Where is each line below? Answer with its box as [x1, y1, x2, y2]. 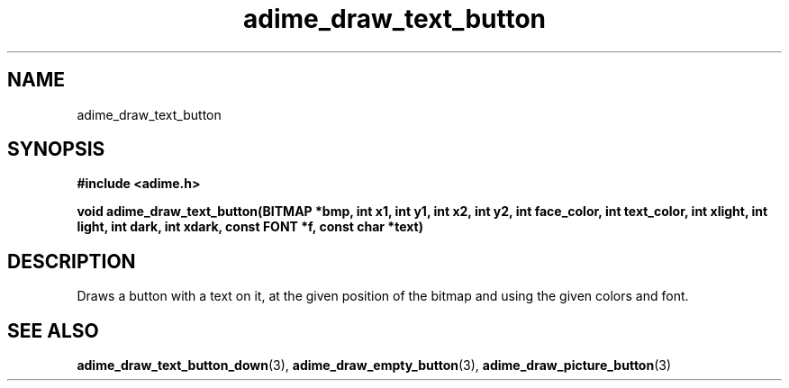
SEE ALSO [7, 319, 99, 342]
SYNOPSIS [7, 138, 105, 161]
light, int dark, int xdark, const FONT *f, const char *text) [77, 219, 423, 235]
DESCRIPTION [7, 249, 136, 273]
